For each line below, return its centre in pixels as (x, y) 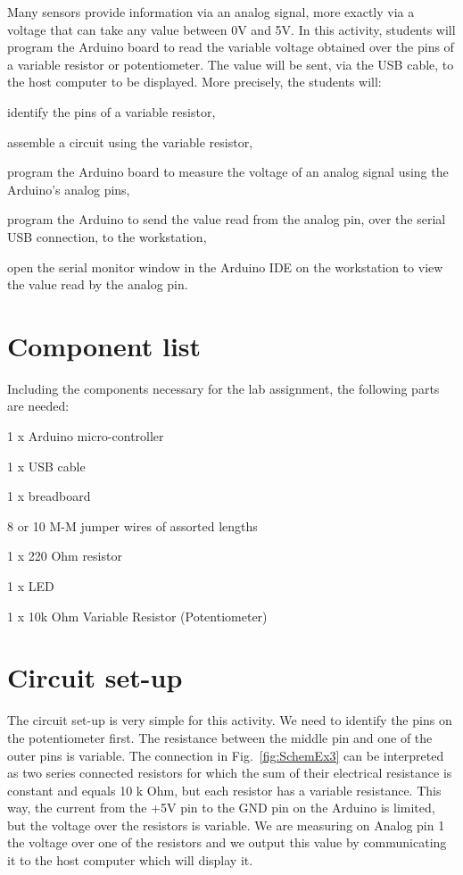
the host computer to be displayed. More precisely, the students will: (194, 82)
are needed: (38, 406)
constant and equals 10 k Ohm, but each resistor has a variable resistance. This (224, 790)
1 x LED (31, 586)
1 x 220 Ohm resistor (65, 556)
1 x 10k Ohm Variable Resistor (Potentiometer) (137, 616)
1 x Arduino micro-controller (86, 436)
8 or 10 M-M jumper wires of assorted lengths (132, 525)
